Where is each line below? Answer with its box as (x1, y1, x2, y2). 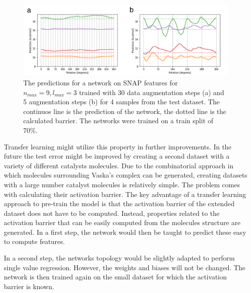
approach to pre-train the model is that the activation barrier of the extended (4, 198, 235, 209)
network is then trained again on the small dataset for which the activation (4, 272, 227, 282)
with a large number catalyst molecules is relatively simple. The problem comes (4, 179, 240, 189)
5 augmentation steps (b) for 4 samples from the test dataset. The (23, 97, 220, 107)
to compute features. (4, 236, 65, 246)
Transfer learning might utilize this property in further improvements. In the (4, 141, 232, 151)
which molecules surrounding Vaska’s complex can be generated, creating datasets (4, 170, 248, 180)
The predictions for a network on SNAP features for (23, 77, 178, 87)
